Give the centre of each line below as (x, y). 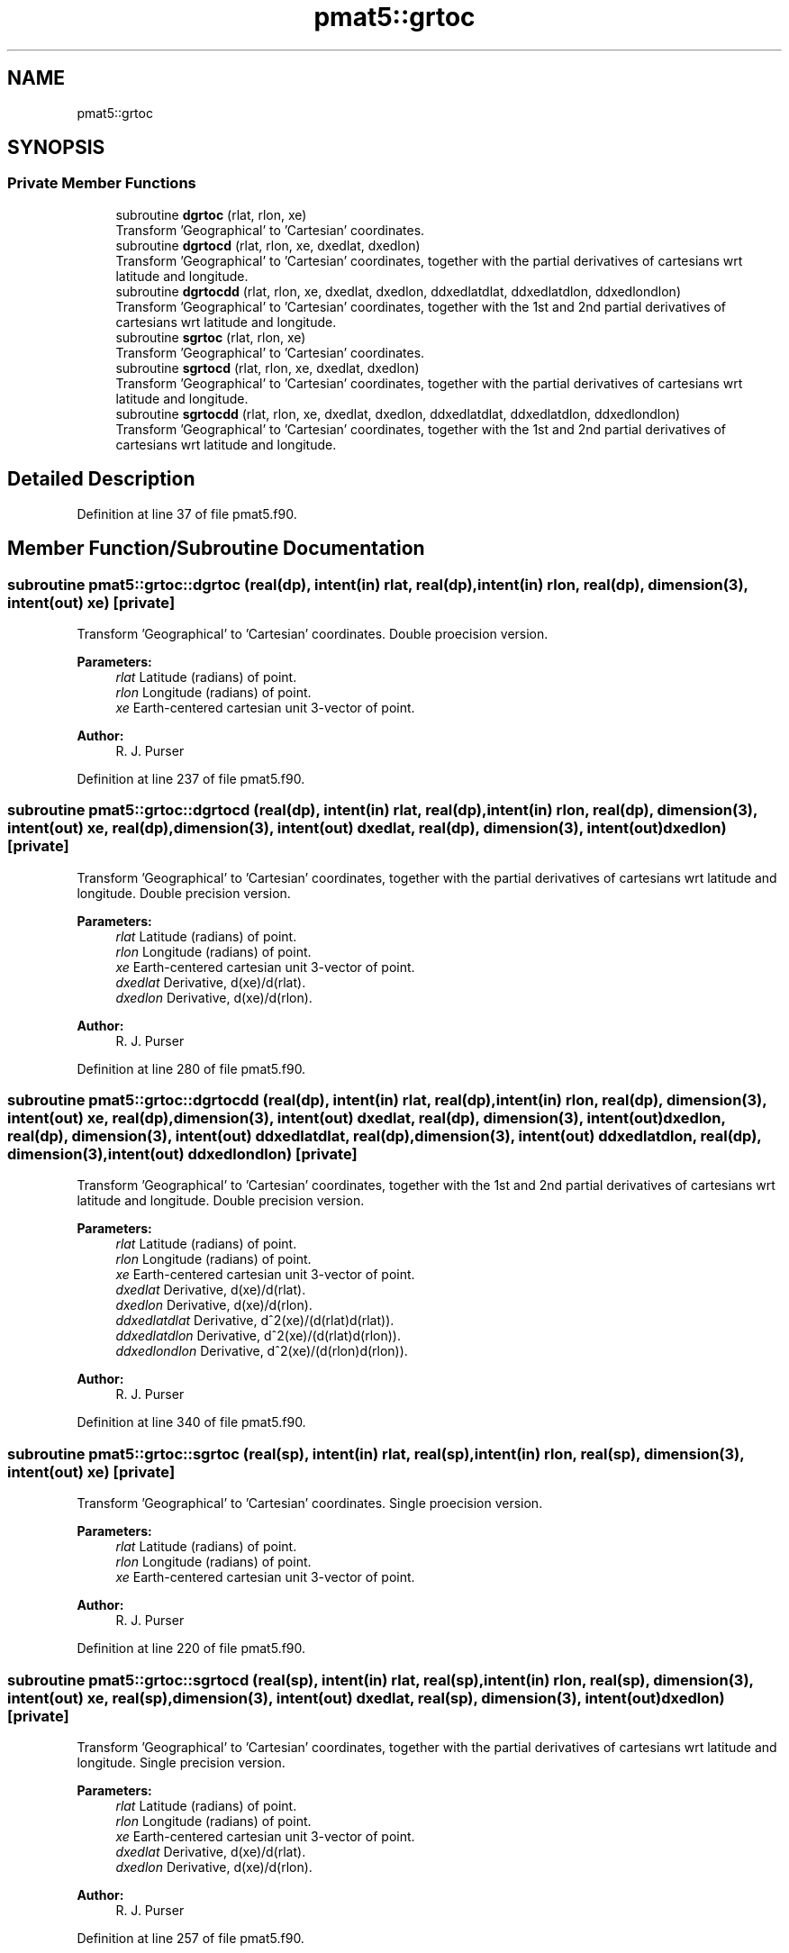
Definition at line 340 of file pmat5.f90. (191, 1422)
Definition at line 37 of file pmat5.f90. (187, 513)
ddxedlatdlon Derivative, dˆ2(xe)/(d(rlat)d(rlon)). (258, 1336)
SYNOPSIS (56, 148)
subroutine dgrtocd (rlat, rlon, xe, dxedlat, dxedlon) (268, 245)
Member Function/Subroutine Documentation (216, 549)
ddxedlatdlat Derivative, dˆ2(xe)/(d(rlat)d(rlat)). (255, 1321)
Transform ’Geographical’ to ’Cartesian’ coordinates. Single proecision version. (310, 1503)
